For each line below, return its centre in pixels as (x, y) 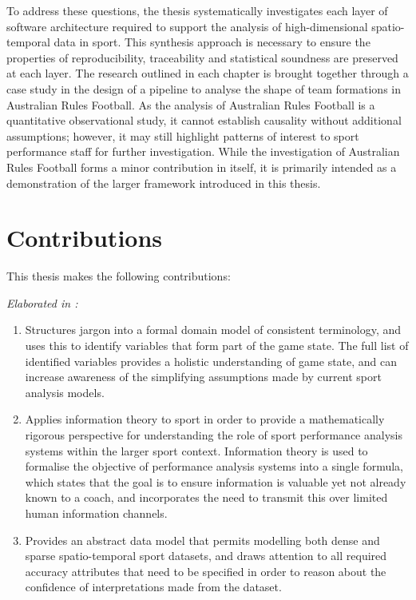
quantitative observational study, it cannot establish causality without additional (204, 120)
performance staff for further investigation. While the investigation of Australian (203, 151)
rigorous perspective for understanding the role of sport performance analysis (214, 435)
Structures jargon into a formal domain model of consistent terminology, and (213, 330)
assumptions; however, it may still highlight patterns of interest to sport (183, 135)
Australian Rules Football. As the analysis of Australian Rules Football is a (191, 104)
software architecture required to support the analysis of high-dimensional (187, 26)
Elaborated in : (42, 302)
